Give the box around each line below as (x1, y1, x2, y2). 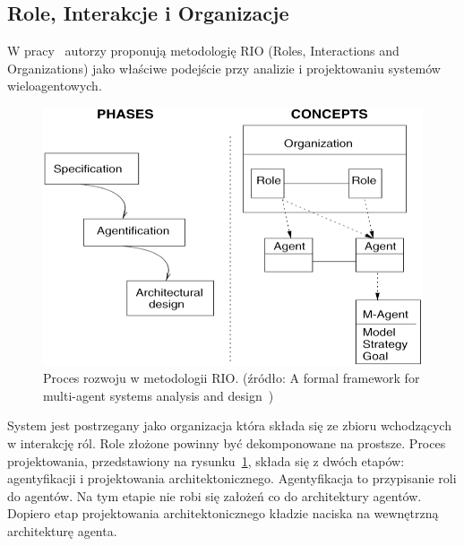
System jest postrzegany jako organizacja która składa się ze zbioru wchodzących (7, 416, 451, 435)
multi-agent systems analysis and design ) (43, 386, 274, 404)
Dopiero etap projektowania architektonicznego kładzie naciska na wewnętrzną (7, 504, 439, 523)
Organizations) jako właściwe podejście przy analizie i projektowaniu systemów (7, 58, 441, 77)
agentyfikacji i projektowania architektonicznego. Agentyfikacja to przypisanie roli (7, 469, 457, 488)
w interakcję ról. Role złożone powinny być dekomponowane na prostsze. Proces (7, 434, 446, 453)
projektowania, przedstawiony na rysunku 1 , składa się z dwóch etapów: (7, 451, 405, 470)
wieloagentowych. (7, 76, 102, 95)
